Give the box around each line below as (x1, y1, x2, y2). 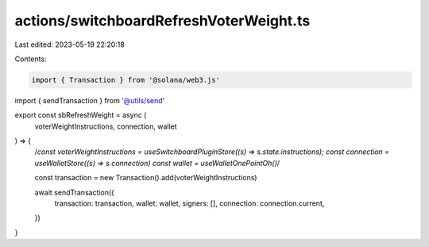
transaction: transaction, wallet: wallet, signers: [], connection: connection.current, (54, 199, 325, 208)
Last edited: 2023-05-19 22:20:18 (14, 40, 125, 49)
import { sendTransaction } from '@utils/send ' (14, 95, 165, 105)
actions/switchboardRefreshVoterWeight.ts (14, 12, 311, 29)
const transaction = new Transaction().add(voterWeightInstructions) (34, 173, 257, 183)
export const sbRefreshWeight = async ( (14, 110, 147, 120)
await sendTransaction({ (34, 187, 115, 197)
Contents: (14, 54, 47, 64)
